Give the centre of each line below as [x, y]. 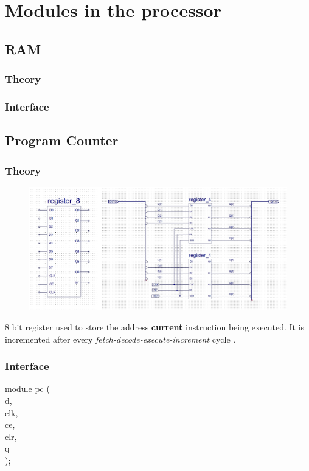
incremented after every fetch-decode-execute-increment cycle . [120, 339]
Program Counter [62, 140]
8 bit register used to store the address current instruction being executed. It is [155, 327]
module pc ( [27, 389]
